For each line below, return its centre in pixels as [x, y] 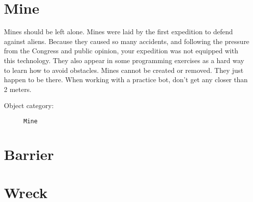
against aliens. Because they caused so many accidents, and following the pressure [127, 41]
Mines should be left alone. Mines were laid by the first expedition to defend [118, 32]
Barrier [29, 154]
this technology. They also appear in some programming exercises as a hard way [124, 60]
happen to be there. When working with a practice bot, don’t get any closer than [126, 79]
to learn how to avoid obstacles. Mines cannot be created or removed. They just [124, 70]
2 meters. [18, 89]
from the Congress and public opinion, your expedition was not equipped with [121, 51]
